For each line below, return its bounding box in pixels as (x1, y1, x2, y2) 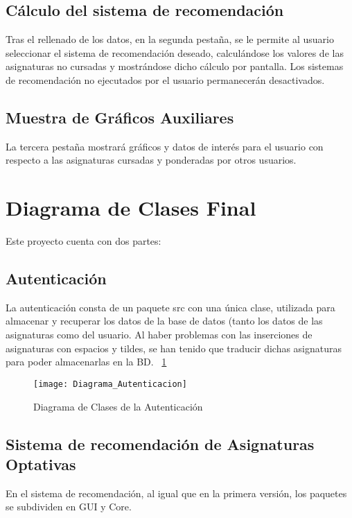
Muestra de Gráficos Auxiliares (6, 106, 234, 128)
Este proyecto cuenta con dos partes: (6, 234, 161, 248)
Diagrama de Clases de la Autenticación (33, 399, 203, 413)
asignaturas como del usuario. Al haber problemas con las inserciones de (6, 327, 313, 342)
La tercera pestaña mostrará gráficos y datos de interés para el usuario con (6, 139, 324, 153)
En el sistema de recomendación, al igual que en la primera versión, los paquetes (6, 485, 347, 500)
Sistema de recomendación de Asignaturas (6, 433, 315, 454)
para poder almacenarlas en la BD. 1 (6, 354, 167, 369)
